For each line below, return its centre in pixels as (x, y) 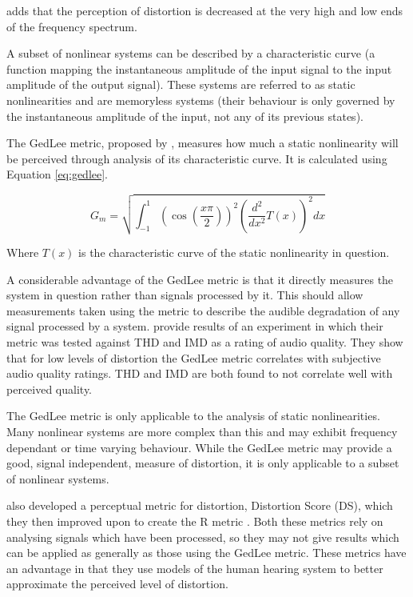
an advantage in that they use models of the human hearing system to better (195, 568)
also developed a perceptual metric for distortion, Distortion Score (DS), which (200, 505)
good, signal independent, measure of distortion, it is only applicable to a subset (203, 463)
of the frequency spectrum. (72, 26)
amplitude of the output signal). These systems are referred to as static (181, 84)
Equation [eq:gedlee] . (58, 174)
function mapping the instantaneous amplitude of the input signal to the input (199, 68)
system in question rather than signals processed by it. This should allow (185, 295)
